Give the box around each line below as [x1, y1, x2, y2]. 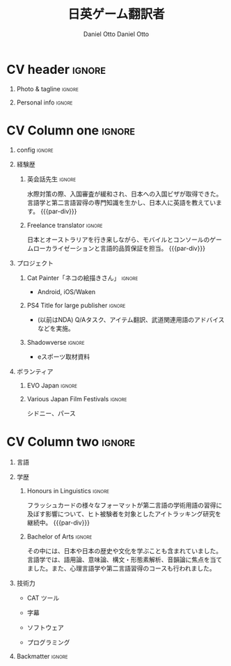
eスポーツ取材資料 [37, 353, 90, 361]
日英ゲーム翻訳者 [67, 6, 165, 22]
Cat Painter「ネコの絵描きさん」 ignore [26, 273, 138, 282]
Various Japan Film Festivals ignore [26, 394, 127, 403]
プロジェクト [16, 258, 54, 267]
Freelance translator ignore [26, 221, 103, 229]
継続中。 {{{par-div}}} [26, 518, 90, 527]
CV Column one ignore [6, 123, 136, 138]
